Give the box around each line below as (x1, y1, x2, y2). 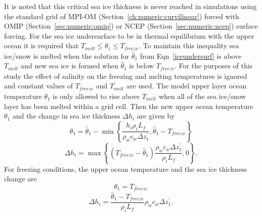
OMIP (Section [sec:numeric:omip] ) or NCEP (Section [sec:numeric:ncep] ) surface (4, 21, 258, 31)
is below (129, 60, 154, 71)
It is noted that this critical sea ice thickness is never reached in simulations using (4, 1, 257, 11)
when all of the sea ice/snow (159, 90, 246, 101)
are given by (137, 111, 175, 121)
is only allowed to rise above (52, 90, 140, 101)
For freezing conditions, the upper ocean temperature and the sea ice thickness (4, 163, 247, 174)
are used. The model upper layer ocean (126, 80, 247, 91)
